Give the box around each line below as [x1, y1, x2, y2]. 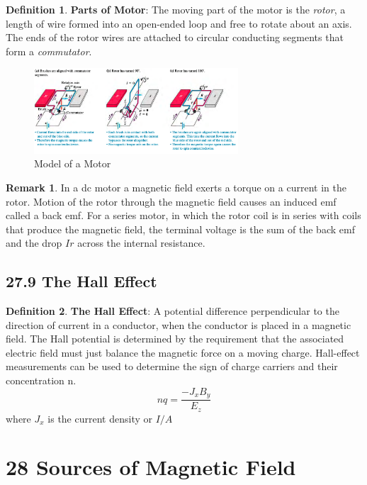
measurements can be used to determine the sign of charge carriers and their [6, 359, 338, 374]
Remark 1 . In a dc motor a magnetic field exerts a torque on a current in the [6, 179, 346, 194]
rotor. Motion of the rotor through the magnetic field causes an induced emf [6, 194, 337, 208]
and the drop [6, 235, 62, 250]
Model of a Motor [34, 156, 111, 171]
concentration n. [6, 373, 77, 388]
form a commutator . [6, 43, 92, 58]
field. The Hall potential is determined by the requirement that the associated [6, 331, 344, 346]
